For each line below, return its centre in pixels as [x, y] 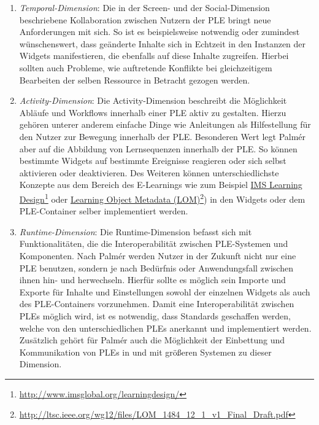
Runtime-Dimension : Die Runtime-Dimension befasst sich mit [136, 231]
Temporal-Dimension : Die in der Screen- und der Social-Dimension [144, 7]
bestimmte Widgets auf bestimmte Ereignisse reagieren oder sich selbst [153, 161]
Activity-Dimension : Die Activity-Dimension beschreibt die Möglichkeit [153, 100]
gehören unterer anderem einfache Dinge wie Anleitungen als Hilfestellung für [165, 124]
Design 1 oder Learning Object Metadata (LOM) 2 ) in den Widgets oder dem [162, 198]
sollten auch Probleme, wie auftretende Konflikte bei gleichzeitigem [146, 67]
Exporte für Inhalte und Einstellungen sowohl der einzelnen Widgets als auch [165, 291]
